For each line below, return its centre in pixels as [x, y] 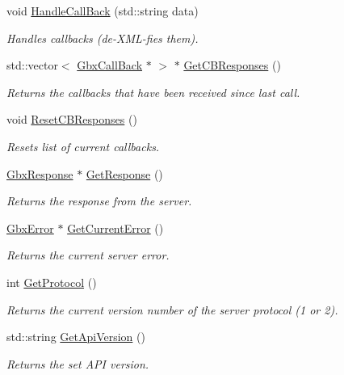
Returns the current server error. [88, 255]
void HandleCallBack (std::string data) [103, 11]
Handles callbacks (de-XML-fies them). [103, 38]
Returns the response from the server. [99, 201]
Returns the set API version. [78, 363]
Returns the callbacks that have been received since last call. [153, 92]
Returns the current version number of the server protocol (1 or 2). [172, 309]
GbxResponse [40, 173]
